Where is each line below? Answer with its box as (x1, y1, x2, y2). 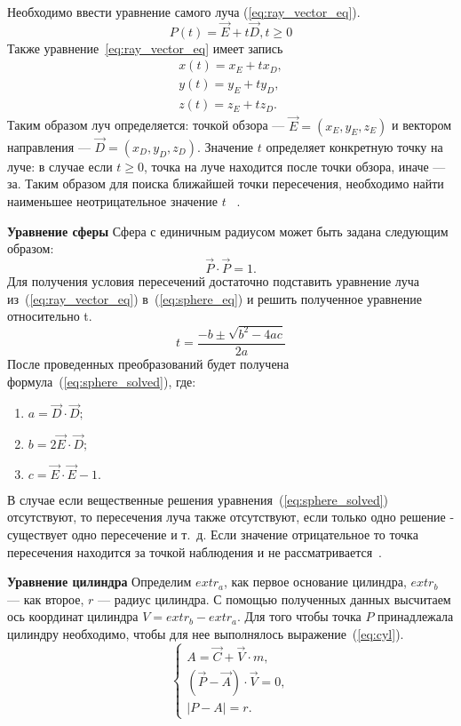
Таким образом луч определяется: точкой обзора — (7, 116, 285, 134)
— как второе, (7, 589, 84, 608)
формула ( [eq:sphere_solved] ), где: (7, 371, 196, 390)
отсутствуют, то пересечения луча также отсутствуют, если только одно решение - (7, 507, 455, 526)
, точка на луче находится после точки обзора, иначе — (144, 156, 446, 175)
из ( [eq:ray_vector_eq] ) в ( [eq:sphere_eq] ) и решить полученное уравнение (7, 289, 423, 307)
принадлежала (378, 607, 454, 626)
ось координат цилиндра (7, 607, 139, 626)
